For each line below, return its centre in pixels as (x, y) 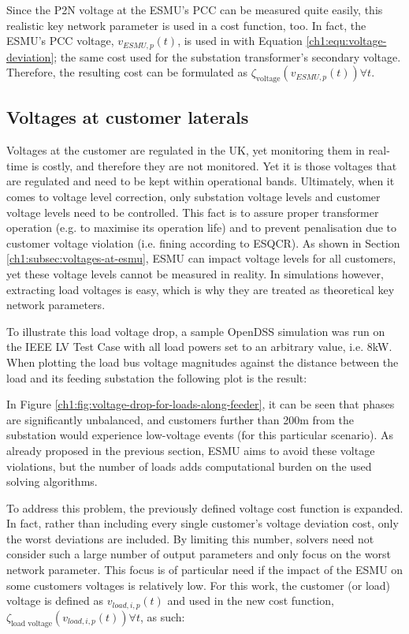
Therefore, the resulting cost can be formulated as (127, 72)
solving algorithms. (52, 481)
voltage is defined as (55, 600)
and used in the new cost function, (251, 600)
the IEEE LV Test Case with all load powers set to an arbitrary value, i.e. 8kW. (199, 347)
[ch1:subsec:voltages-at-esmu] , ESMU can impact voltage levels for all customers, (201, 258)
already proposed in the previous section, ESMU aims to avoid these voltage (191, 450)
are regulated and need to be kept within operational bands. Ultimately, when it (201, 181)
